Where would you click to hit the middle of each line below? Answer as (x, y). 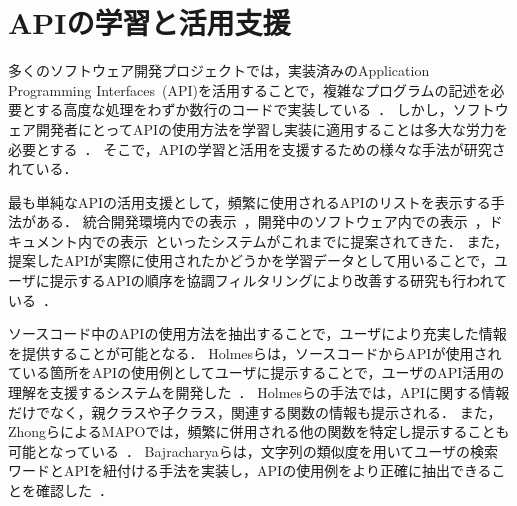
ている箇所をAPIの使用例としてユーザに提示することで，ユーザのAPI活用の (256, 372)
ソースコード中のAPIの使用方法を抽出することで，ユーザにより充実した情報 (257, 333)
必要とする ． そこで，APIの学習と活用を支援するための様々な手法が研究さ (257, 148)
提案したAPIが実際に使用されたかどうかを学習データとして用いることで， (251, 260)
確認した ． (74, 490)
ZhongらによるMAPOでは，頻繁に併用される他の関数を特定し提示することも (259, 431)
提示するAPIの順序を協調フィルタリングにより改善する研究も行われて (278, 280)
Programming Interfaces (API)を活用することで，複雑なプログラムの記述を (249, 89)
